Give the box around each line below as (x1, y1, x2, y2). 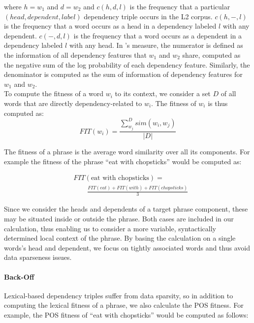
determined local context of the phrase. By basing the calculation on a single (4, 233, 236, 243)
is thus (208, 98, 228, 108)
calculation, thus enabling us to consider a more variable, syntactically (4, 223, 216, 233)
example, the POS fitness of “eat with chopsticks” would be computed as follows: (4, 310, 249, 320)
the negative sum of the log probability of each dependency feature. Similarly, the (4, 59, 250, 70)
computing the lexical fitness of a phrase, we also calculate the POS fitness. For (4, 300, 244, 310)
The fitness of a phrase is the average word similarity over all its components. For (4, 146, 250, 157)
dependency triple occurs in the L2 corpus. (84, 11, 213, 21)
